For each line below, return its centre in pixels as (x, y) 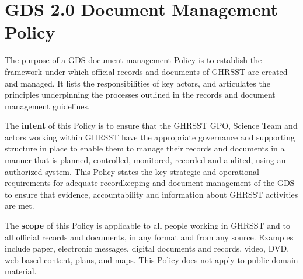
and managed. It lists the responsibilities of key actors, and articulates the (137, 83)
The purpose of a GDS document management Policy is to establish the (133, 60)
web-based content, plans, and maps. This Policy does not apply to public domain (151, 259)
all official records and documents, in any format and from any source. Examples (149, 237)
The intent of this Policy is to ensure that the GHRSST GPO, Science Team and (151, 125)
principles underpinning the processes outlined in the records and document (140, 94)
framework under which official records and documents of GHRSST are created (146, 71)
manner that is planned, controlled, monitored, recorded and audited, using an (145, 160)
